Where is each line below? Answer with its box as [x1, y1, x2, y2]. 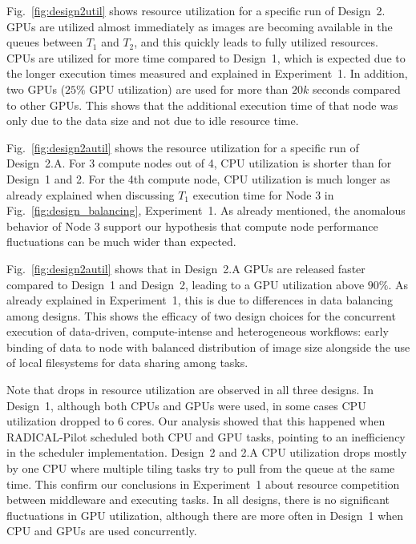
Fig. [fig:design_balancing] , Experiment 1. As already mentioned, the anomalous [6, 202, 406, 219]
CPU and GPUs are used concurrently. [6, 522, 197, 539]
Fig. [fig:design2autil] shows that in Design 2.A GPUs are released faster [6, 260, 366, 276]
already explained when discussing [6, 186, 175, 203]
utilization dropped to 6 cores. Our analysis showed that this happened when [6, 413, 386, 429]
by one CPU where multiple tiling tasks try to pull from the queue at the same [6, 460, 395, 477]
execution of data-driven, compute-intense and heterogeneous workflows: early [6, 323, 389, 340]
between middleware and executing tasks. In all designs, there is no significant [6, 491, 390, 508]
